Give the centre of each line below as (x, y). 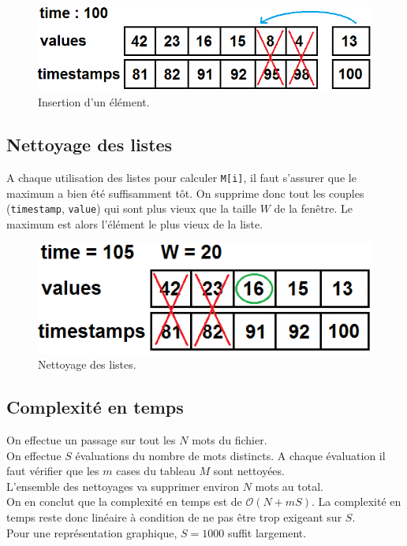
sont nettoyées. (249, 471)
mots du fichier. (230, 439)
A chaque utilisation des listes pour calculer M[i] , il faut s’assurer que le (181, 178)
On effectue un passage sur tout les (91, 439)
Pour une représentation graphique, (92, 532)
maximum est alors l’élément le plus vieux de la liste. (135, 224)
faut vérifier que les (53, 471)
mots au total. (289, 486)
